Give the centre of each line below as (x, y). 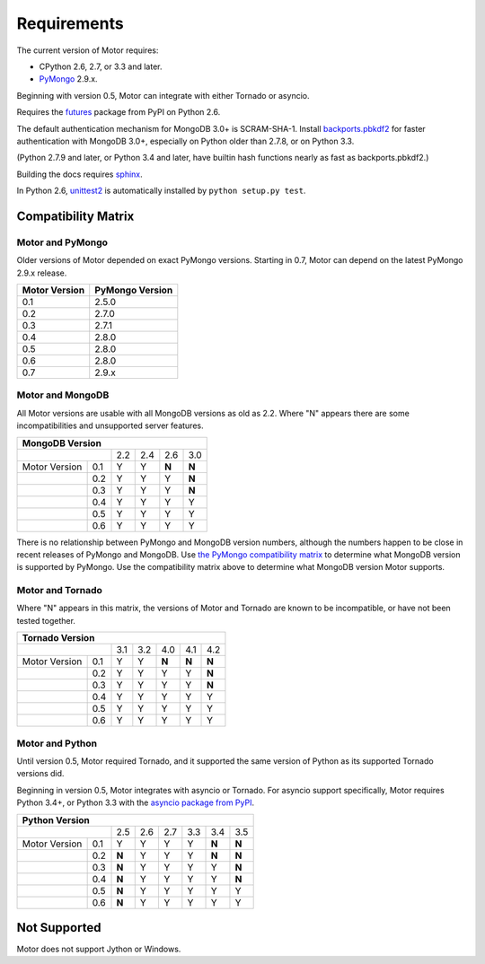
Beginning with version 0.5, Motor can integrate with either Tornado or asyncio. (163, 95)
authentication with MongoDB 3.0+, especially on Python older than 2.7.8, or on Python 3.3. (185, 141)
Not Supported (59, 928)
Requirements (71, 23)
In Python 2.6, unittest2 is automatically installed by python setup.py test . (161, 191)
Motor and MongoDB (63, 395)
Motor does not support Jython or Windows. (99, 949)
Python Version (56, 819)
